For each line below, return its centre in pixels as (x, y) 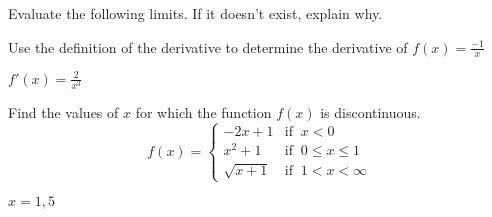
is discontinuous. (370, 112)
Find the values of (63, 112)
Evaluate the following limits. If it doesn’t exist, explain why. (195, 13)
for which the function (203, 112)
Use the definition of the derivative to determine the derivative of (208, 46)
